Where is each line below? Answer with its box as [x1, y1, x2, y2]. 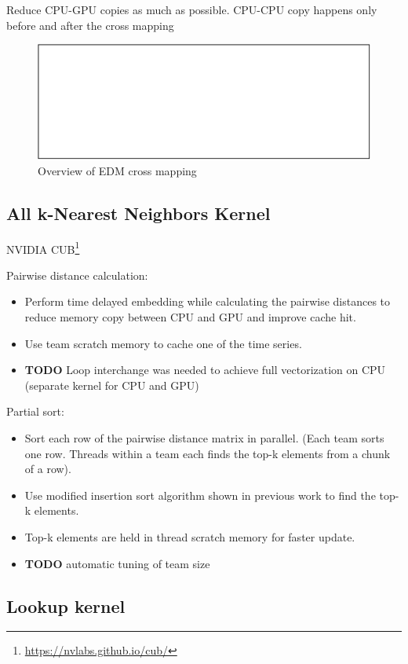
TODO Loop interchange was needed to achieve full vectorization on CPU [24, 361, 386, 378]
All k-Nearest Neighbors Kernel [6, 200, 271, 225]
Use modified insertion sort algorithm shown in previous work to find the [24, 486, 376, 503]
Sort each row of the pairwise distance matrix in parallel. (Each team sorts [24, 430, 384, 446]
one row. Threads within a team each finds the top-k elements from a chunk [24, 445, 391, 461]
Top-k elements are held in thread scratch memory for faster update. [24, 529, 355, 545]
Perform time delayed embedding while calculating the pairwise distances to [24, 293, 391, 310]
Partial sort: [6, 403, 64, 420]
